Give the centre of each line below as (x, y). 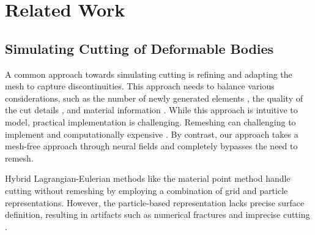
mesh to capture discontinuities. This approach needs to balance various (140, 86)
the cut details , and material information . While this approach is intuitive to (151, 110)
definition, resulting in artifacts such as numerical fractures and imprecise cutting (157, 214)
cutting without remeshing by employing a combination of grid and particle (146, 190)
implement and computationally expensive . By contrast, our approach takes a (152, 134)
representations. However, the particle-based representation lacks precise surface (155, 202)
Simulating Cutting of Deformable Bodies (139, 48)
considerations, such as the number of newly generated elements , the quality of (154, 98)
